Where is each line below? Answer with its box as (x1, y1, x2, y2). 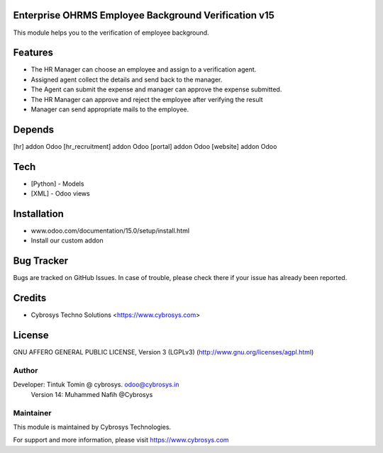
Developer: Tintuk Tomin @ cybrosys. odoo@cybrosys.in (13, 380, 179, 389)
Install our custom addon (30, 236, 104, 245)
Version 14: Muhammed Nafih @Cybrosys (30, 390, 153, 398)
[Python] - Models (30, 179, 84, 188)
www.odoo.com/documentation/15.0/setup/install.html (30, 227, 190, 235)
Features (13, 47, 53, 59)
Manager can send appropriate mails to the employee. (30, 105, 189, 113)
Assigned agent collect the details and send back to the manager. (30, 75, 223, 84)
